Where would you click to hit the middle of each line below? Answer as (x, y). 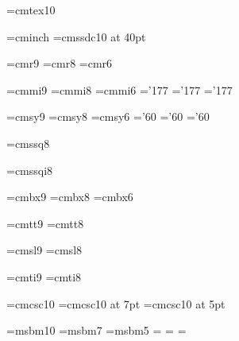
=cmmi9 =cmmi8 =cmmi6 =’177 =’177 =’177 (119, 89)
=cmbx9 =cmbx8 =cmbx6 (70, 197)
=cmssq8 (28, 143)
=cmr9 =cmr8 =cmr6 (60, 63)
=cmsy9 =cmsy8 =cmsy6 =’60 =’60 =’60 (108, 116)
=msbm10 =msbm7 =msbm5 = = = (96, 330)
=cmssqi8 (30, 170)
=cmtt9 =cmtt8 (45, 223)
